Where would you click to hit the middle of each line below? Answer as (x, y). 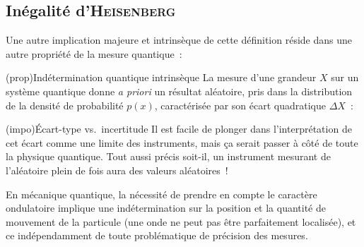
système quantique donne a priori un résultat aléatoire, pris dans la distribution (179, 91)
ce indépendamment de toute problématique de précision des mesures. (157, 235)
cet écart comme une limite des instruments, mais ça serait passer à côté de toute (182, 142)
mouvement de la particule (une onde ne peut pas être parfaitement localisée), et (181, 221)
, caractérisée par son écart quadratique (240, 105)
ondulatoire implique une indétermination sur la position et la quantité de (166, 208)
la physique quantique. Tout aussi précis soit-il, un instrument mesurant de (168, 156)
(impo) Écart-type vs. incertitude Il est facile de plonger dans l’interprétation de (179, 129)
